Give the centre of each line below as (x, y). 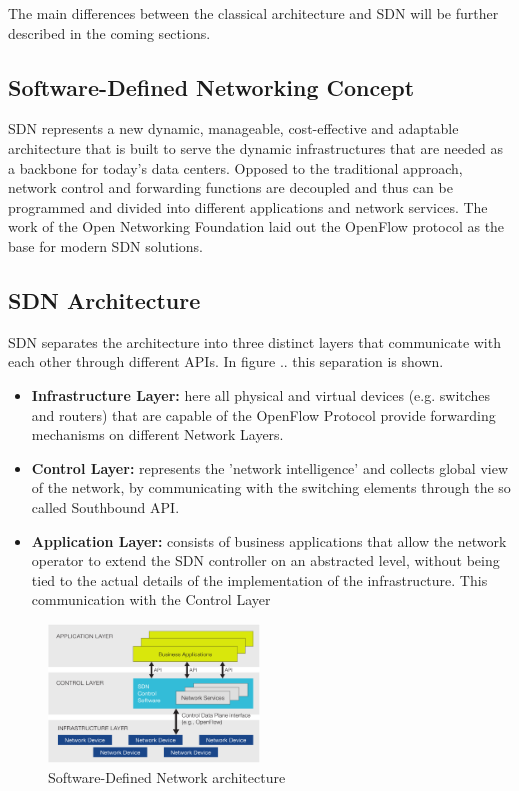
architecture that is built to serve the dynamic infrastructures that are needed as (255, 147)
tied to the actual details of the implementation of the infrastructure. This (259, 579)
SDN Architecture (104, 299)
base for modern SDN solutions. (105, 245)
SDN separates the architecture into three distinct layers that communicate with (254, 341)
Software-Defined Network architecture (167, 776)
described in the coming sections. (109, 32)
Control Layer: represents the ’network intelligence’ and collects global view (270, 467)
